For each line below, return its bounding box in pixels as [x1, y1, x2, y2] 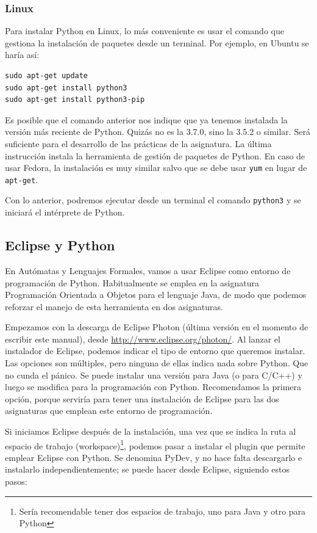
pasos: [5, 475, 27, 488]
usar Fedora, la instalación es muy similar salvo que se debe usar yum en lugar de [5, 161, 307, 174]
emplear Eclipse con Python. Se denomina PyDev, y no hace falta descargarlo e [5, 451, 302, 463]
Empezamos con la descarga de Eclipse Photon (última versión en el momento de [5, 321, 308, 333]
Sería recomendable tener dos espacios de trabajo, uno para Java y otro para [19, 504, 306, 517]
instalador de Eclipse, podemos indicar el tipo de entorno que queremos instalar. [5, 344, 305, 357]
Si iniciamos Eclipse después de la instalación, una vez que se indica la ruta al [5, 425, 296, 438]
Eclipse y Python [5, 236, 115, 255]
